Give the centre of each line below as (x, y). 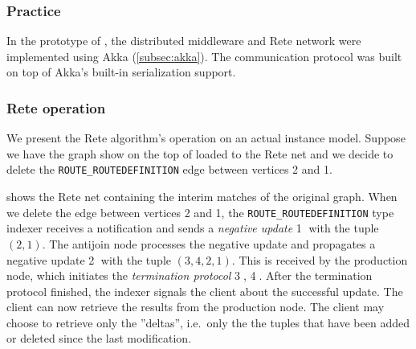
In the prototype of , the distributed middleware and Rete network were (184, 41)
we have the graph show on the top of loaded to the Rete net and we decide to (200, 153)
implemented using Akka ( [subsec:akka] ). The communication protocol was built (204, 56)
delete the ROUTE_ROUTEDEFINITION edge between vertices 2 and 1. (169, 169)
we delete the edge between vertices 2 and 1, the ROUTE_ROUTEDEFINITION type (200, 212)
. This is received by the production (320, 259)
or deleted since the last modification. (99, 338)
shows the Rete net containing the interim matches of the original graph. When (202, 197)
